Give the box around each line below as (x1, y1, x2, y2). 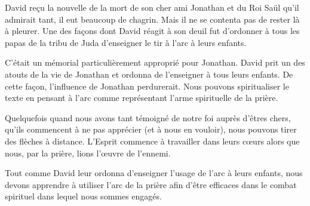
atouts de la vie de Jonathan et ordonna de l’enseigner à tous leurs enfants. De (5, 67, 293, 80)
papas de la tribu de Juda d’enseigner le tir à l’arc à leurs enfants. (5, 36, 247, 48)
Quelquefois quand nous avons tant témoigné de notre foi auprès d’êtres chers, (5, 111, 291, 124)
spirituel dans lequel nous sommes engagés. (5, 190, 162, 202)
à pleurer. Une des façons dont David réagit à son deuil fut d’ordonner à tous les (5, 24, 300, 37)
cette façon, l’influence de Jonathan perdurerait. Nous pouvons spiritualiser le (5, 79, 289, 92)
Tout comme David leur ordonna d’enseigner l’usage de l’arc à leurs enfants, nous (5, 167, 303, 179)
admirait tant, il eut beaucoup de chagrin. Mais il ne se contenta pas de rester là (5, 13, 300, 25)
